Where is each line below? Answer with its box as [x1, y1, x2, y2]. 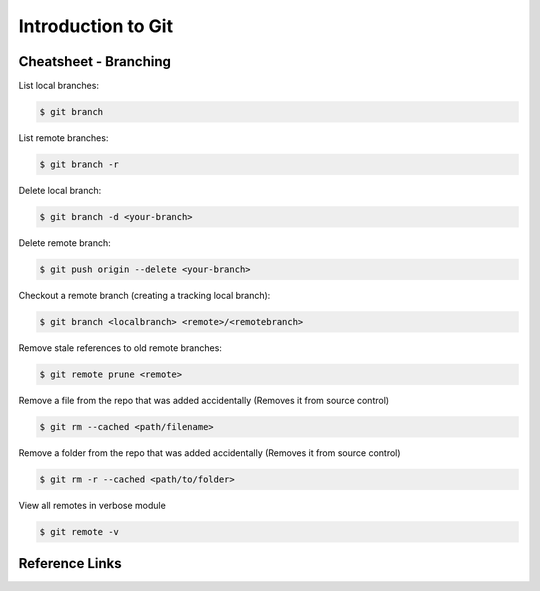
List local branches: [18, 80, 100, 92]
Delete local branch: [18, 185, 102, 196]
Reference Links [18, 555, 122, 572]
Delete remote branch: [18, 236, 112, 249]
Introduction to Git [18, 15, 174, 37]
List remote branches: [18, 132, 109, 144]
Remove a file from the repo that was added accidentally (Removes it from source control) [18, 394, 390, 406]
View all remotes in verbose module [18, 499, 167, 511]
